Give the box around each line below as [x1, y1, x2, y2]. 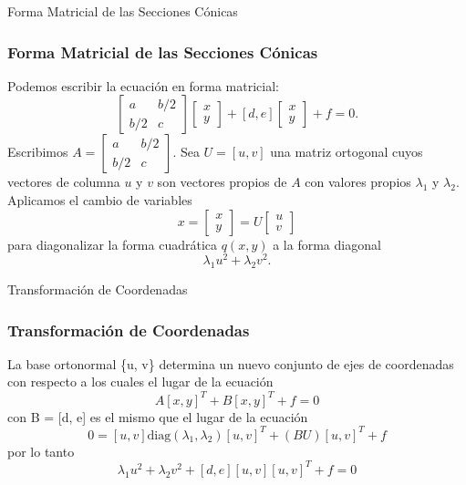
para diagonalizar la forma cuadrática [7, 234, 218, 253]
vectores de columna [7, 172, 120, 191]
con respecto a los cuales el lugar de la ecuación [7, 372, 274, 391]
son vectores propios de [157, 172, 287, 191]
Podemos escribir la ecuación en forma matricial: [7, 76, 279, 95]
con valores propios [305, 172, 411, 191]
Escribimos [7, 142, 68, 161]
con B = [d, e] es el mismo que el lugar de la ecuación [7, 407, 308, 426]
